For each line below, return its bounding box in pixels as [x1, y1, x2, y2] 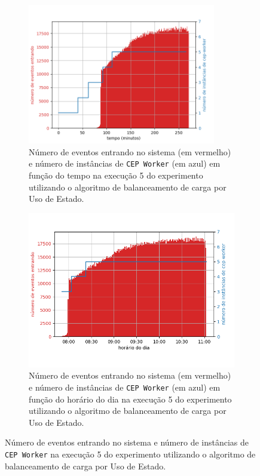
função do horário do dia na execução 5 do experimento [29, 392, 232, 405]
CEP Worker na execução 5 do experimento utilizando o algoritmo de [5, 448, 256, 460]
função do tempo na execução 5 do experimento [29, 169, 203, 182]
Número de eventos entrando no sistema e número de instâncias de [5, 436, 249, 449]
